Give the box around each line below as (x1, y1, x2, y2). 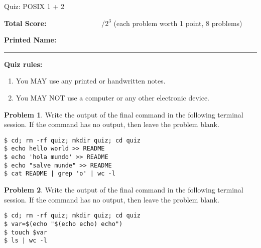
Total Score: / (4, 17, 105, 28)
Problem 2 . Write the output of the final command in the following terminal (4, 184, 243, 195)
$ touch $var (4, 228, 47, 236)
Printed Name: (4, 34, 57, 45)
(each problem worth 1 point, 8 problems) (113, 17, 242, 28)
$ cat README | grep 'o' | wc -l (4, 170, 115, 177)
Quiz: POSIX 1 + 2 (4, 1, 64, 11)
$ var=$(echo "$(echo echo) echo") (4, 220, 123, 227)
